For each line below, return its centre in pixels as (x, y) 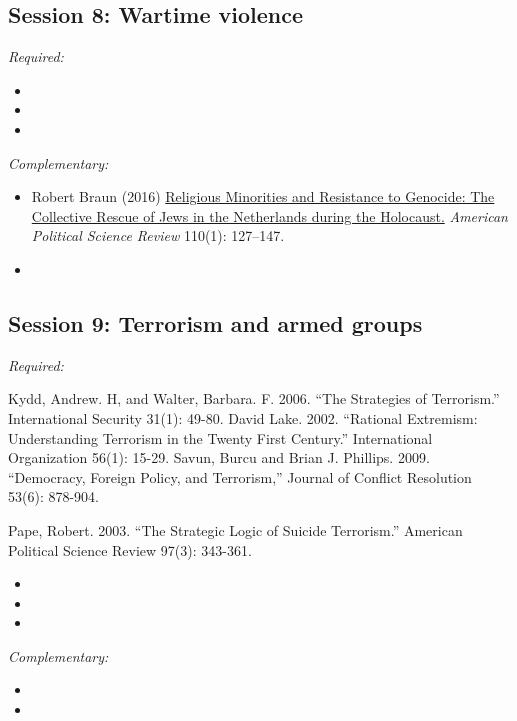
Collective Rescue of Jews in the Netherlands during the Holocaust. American (269, 215)
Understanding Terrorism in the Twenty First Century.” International (220, 437)
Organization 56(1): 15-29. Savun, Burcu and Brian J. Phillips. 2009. (219, 457)
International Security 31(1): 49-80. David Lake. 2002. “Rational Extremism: (243, 417)
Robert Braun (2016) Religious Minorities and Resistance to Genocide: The (263, 196)
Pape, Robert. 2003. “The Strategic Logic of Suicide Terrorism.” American (235, 529)
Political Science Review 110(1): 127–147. (158, 235)
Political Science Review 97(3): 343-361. (130, 549)
